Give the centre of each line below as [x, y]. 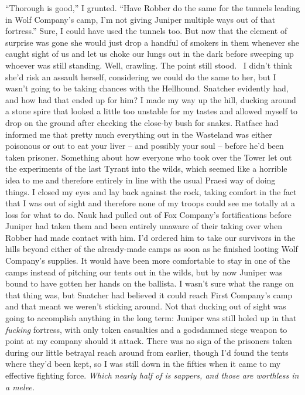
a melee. [20, 387]
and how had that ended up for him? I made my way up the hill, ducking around [151, 99]
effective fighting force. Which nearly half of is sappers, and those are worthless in [152, 375]
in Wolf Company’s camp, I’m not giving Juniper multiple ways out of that [140, 19]
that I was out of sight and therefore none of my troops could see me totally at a [150, 203]
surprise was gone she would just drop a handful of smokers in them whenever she [152, 42]
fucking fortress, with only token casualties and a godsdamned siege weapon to [146, 329]
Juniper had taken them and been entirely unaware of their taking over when [144, 226]
